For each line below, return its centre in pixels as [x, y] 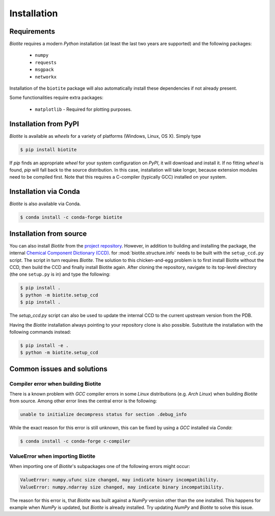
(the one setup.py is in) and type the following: [60, 274]
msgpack [45, 70]
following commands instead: [40, 332]
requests [46, 62]
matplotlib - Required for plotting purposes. [83, 109]
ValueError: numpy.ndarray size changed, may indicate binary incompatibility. [122, 487]
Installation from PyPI [44, 124]
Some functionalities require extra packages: [57, 97]
